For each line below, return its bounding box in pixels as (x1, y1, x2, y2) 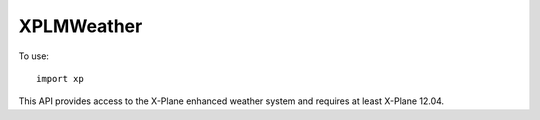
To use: (18, 50, 50, 62)
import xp (36, 73, 84, 84)
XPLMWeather (18, 15, 143, 37)
